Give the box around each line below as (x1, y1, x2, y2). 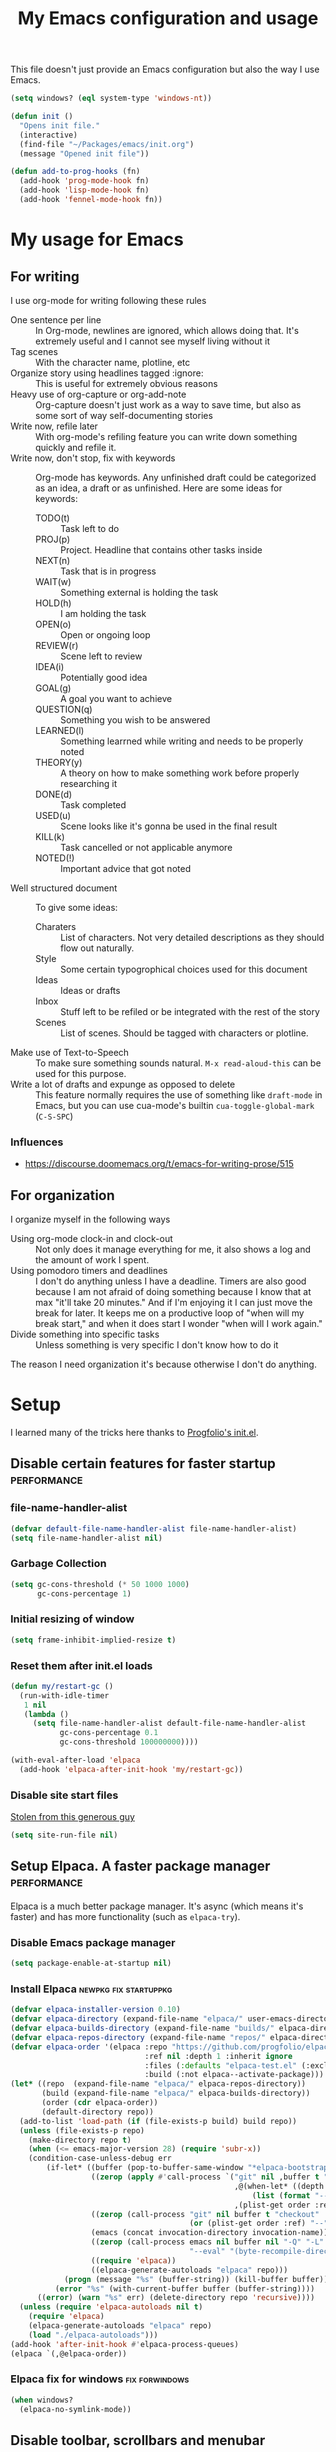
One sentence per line (10, 313, 102, 326)
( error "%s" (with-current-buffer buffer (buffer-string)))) (54, 2283, 315, 2294)
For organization (10, 1187, 115, 1204)
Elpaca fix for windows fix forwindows (10, 2372, 190, 2386)
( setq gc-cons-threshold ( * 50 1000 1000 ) (10, 1579, 190, 1589)
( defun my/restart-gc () (10, 1681, 114, 1691)
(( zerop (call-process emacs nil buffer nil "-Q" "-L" (90, 2237, 325, 2247)
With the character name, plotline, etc (35, 356, 191, 368)
